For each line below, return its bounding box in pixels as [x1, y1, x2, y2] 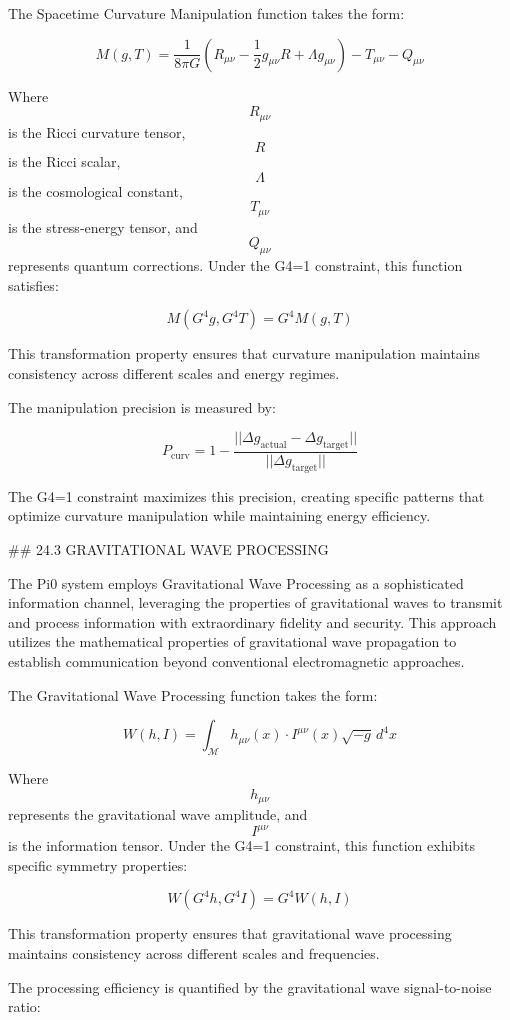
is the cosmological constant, [8, 180, 183, 201]
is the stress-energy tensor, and [8, 216, 198, 237]
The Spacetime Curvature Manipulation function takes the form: [8, 3, 405, 23]
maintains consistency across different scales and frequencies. [8, 942, 380, 963]
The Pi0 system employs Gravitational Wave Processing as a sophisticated [8, 572, 464, 593]
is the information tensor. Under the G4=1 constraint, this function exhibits [8, 835, 475, 856]
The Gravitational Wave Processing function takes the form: [8, 684, 378, 705]
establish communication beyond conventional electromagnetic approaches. [8, 651, 465, 672]
